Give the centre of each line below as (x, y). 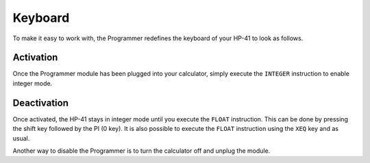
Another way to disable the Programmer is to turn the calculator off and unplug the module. (141, 151)
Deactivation (40, 103)
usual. (21, 138)
